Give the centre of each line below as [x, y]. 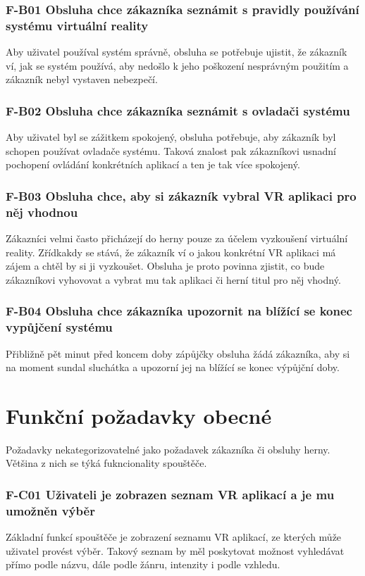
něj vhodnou [42, 212]
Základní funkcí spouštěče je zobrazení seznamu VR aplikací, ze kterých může [174, 537]
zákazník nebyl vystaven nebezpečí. [82, 79]
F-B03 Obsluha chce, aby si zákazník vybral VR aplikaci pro [181, 195]
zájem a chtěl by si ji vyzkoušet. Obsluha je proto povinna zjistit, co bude [165, 266]
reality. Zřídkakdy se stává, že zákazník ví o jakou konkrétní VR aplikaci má [171, 252]
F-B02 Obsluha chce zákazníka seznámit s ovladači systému [178, 110]
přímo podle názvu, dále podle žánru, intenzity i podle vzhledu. [143, 564]
